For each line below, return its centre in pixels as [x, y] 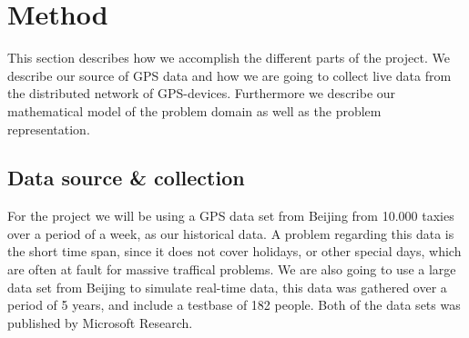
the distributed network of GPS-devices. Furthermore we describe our [202, 93]
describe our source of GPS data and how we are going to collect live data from [229, 75]
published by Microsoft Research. [100, 322]
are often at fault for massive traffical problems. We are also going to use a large [232, 269]
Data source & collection [126, 178]
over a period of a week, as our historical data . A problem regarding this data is [231, 233]
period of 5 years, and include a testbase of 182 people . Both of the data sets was [234, 305]
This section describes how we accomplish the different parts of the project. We [229, 58]
